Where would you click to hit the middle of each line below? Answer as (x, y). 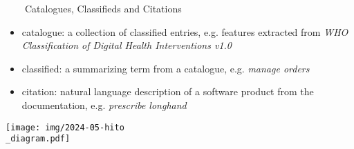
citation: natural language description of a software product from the (168, 91)
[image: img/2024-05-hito (65, 127)
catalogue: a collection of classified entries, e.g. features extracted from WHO (185, 31)
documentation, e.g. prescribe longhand (104, 105)
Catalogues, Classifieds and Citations (103, 8)
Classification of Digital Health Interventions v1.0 (127, 45)
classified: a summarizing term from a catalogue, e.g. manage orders (166, 68)
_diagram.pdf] (38, 139)
